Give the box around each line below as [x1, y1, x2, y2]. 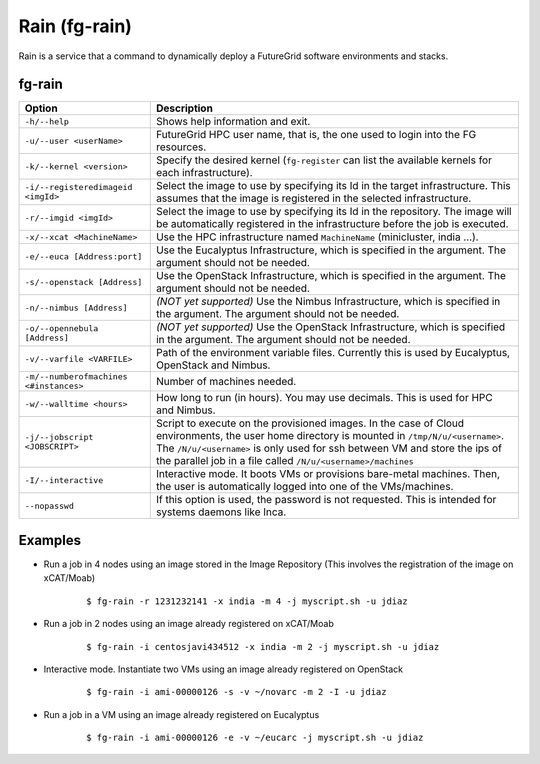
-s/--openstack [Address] [24, 276, 143, 287]
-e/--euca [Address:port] [24, 251, 143, 262]
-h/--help [24, 116, 70, 127]
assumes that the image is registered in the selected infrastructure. [155, 191, 472, 205]
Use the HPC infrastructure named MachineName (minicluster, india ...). [155, 230, 479, 244]
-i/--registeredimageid [24, 182, 133, 193]
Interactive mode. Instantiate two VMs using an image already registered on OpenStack [43, 663, 404, 675]
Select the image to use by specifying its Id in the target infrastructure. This [155, 179, 511, 193]
